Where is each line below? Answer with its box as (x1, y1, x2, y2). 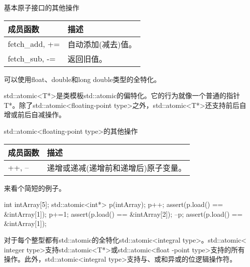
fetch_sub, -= (8, 53, 56, 64)
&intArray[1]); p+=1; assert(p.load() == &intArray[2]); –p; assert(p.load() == (4, 208, 243, 219)
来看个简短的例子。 (4, 183, 66, 193)
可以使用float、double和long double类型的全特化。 (4, 74, 161, 84)
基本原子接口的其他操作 (4, 2, 79, 12)
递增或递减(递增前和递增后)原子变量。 (47, 162, 186, 173)
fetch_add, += (8, 38, 60, 50)
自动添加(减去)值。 (68, 38, 136, 50)
